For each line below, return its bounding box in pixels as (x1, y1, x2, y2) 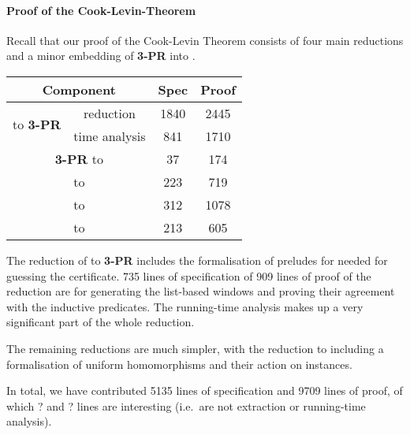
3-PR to (54, 149, 103, 168)
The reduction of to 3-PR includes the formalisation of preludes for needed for (6, 251, 388, 268)
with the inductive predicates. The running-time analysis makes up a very (6, 298, 363, 314)
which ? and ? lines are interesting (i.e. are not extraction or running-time (6, 397, 366, 414)
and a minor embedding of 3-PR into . (6, 47, 196, 64)
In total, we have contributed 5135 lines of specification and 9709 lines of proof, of (6, 382, 403, 399)
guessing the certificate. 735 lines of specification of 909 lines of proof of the (6, 267, 371, 284)
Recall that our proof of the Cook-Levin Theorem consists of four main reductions (6, 32, 404, 48)
